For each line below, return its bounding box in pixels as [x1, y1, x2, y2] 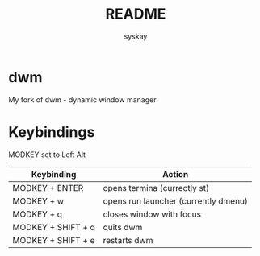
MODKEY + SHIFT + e [12, 234, 95, 246]
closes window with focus [103, 209, 202, 220]
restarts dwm [103, 234, 153, 246]
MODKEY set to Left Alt [8, 150, 86, 159]
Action [162, 168, 189, 180]
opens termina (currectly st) [103, 182, 210, 193]
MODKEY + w [12, 195, 65, 206]
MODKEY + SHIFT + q [12, 221, 95, 233]
